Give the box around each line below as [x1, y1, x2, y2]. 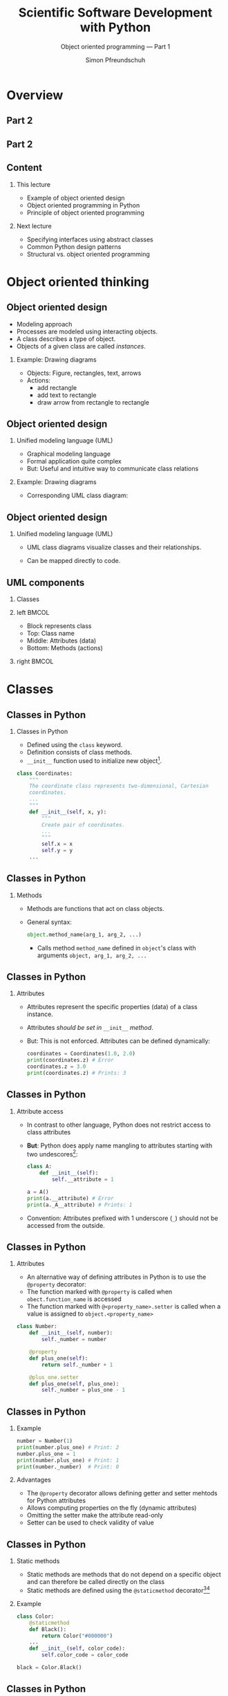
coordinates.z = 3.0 [26, 1063, 86, 1070]
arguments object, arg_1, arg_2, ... [37, 951, 147, 959]
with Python [79, 19, 151, 35]
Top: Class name [26, 629, 75, 637]
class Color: [16, 1613, 55, 1620]
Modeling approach [16, 320, 73, 328]
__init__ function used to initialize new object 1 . [26, 755, 162, 765]
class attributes [26, 1127, 71, 1136]
